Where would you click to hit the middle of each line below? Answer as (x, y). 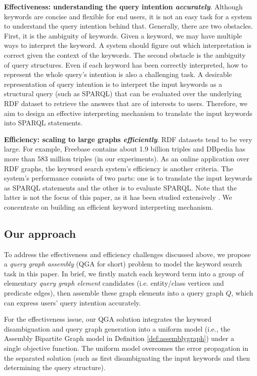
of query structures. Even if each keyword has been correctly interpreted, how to (126, 64)
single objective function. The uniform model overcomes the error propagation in (126, 348)
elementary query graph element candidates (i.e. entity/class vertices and (114, 283)
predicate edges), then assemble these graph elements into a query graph (114, 293)
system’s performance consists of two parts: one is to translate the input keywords (128, 178)
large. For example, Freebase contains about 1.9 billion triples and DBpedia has (125, 149)
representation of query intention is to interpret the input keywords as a (113, 84)
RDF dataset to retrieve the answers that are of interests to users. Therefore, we (126, 103)
